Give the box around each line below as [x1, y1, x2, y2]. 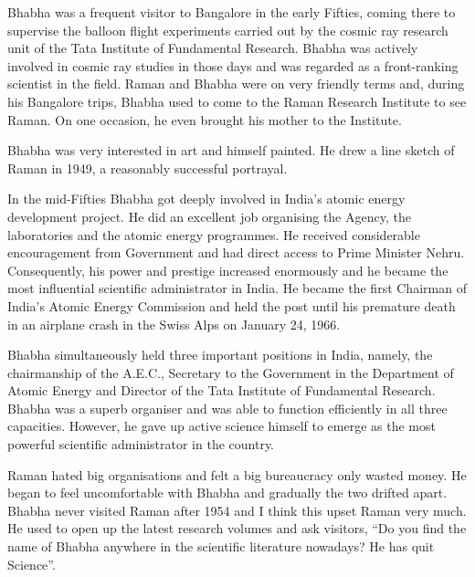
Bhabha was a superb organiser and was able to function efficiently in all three [7, 398, 448, 417]
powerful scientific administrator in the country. [7, 435, 275, 454]
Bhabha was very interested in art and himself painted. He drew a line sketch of [7, 141, 455, 160]
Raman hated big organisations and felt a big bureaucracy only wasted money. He [7, 465, 467, 484]
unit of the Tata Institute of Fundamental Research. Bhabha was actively [7, 38, 418, 58]
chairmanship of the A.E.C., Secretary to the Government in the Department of [7, 362, 454, 382]
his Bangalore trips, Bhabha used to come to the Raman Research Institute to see [7, 91, 467, 110]
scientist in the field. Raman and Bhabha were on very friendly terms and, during [7, 74, 465, 93]
